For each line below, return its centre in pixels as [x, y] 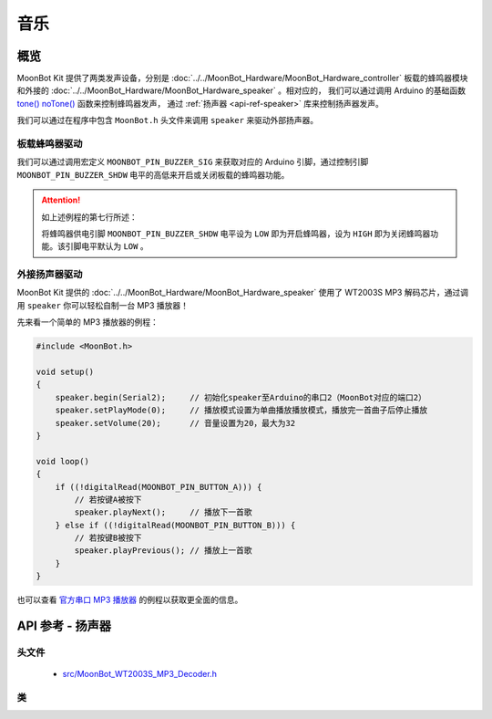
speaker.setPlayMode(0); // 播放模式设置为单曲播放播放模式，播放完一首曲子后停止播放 [241, 410]
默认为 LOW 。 [123, 246]
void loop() [63, 461]
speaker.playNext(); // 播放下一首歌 [163, 512]
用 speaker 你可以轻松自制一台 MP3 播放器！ [103, 305]
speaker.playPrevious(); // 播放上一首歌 [163, 551]
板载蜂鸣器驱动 [50, 144]
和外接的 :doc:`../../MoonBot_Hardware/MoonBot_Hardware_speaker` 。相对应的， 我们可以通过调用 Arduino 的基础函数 [241, 90]
